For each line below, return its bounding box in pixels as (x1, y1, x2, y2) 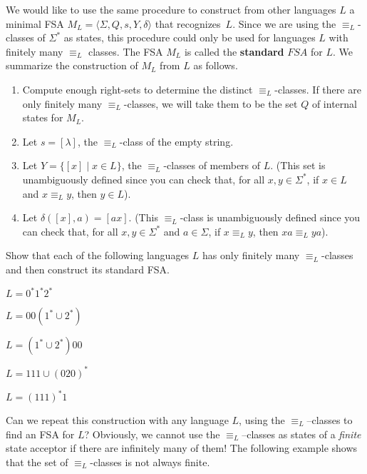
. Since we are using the (232, 16, 336, 31)
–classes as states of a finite (242, 426, 361, 441)
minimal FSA (6, 16, 64, 31)
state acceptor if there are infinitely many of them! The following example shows (6, 440, 358, 455)
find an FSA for (6, 426, 75, 441)
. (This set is (270, 158, 326, 173)
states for (22, 110, 63, 125)
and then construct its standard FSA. (6, 261, 170, 276)
